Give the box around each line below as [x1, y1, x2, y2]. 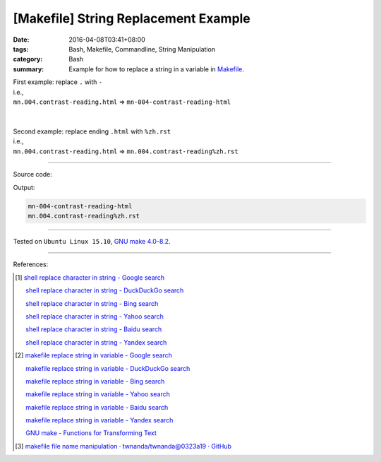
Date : [13, 35, 30, 44]
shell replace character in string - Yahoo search [25, 312, 164, 321]
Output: [13, 183, 35, 191]
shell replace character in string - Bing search [25, 299, 159, 307]
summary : [13, 64, 44, 73]
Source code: [13, 170, 52, 179]
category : [13, 55, 43, 64]
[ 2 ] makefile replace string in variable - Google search [15, 351, 173, 360]
